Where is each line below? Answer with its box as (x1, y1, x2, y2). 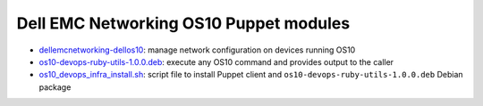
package (38, 81, 72, 93)
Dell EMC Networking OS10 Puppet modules (16, 13, 351, 33)
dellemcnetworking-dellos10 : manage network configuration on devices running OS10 (38, 45, 356, 55)
